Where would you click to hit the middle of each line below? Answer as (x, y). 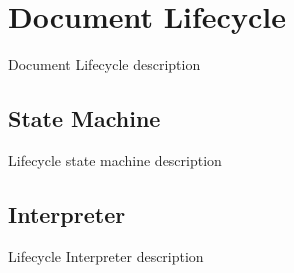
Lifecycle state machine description (115, 159)
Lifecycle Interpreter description (106, 255)
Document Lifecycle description (104, 64)
